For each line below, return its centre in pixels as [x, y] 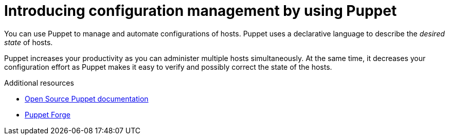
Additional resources [39, 83]
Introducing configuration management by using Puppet [201, 11]
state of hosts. [29, 42]
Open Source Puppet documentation [87, 98]
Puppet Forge [48, 114]
